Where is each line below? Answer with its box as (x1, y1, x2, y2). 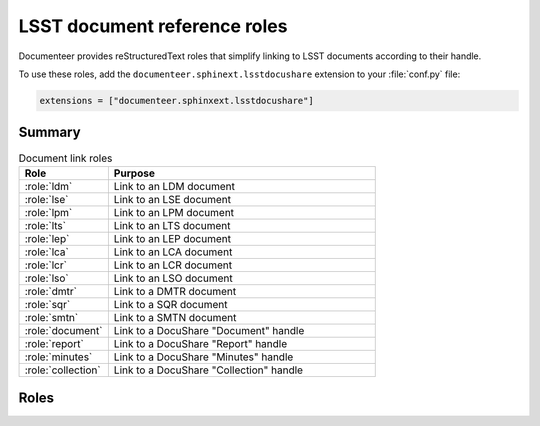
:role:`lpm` (24, 205, 73, 219)
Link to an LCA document (113, 245, 233, 259)
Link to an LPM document (113, 205, 235, 219)
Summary (18, 124, 81, 141)
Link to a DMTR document (113, 284, 237, 298)
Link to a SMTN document (113, 310, 237, 324)
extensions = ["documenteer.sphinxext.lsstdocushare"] (39, 95, 314, 106)
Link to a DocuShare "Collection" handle (113, 363, 304, 377)
